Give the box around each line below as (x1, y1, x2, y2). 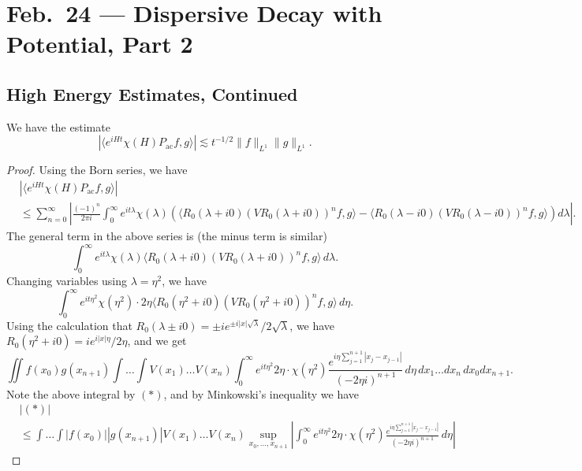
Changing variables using (6, 272, 128, 288)
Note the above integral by (6, 385, 136, 402)
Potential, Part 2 (6, 28, 193, 60)
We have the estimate (6, 118, 110, 135)
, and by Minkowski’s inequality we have (163, 385, 359, 402)
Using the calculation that (6, 317, 132, 333)
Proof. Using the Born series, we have (6, 161, 188, 178)
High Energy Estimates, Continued (6, 81, 298, 106)
